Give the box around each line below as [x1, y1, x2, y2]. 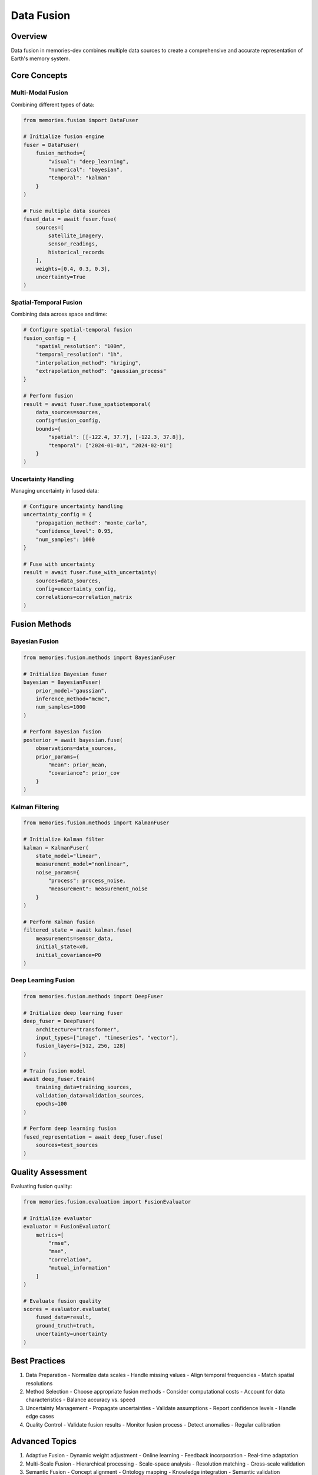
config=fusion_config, [35, 417, 101, 424]
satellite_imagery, [48, 232, 104, 239]
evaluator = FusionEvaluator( [23, 1223, 111, 1230]
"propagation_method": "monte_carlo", [35, 519, 148, 526]
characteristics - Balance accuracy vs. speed [25, 1396, 135, 1404]
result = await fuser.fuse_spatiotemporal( [23, 401, 151, 407]
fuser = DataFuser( [23, 142, 79, 148]
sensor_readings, [48, 241, 98, 247]
